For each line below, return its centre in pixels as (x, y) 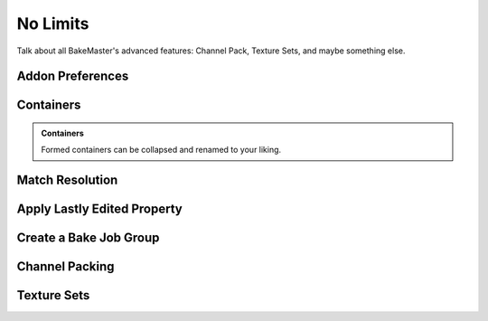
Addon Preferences (73, 76)
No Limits (53, 24)
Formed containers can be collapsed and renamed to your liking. (161, 150)
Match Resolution (67, 180)
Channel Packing (66, 267)
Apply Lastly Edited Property (99, 209)
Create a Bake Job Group (88, 238)
